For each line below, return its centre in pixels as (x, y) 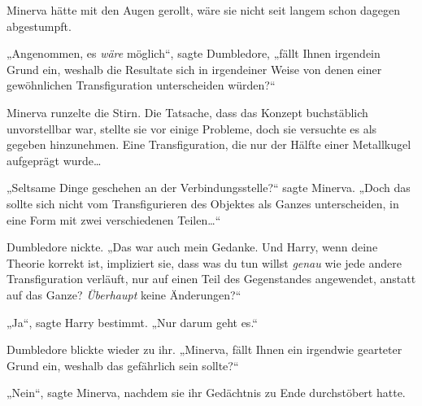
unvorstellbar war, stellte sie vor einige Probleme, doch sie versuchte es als (192, 128)
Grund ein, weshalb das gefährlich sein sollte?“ (123, 365)
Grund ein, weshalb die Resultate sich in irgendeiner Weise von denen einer (194, 69)
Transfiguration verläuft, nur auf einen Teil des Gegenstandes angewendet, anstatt (211, 279)
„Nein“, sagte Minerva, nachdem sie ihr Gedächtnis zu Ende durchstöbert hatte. (206, 393)
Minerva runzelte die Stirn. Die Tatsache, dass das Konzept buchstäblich (187, 112)
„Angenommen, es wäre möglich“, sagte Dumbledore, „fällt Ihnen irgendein (194, 53)
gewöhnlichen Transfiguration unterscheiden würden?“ (141, 85)
